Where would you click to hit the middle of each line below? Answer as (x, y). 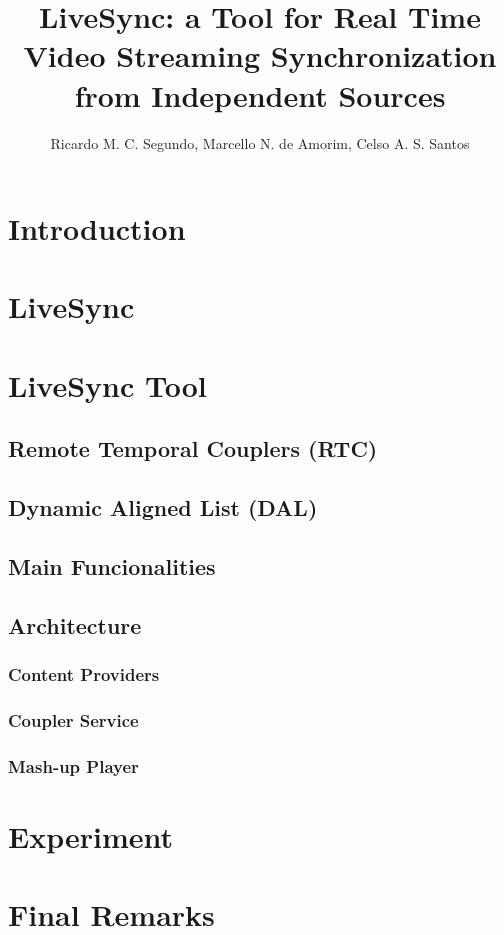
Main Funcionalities (112, 565)
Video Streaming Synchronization (260, 55)
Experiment (91, 835)
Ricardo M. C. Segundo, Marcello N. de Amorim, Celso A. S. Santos (260, 142)
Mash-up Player (73, 765)
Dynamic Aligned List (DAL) (163, 507)
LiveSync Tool (107, 384)
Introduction (97, 228)
